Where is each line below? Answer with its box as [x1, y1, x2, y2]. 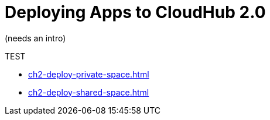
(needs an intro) [5, 33, 66, 43]
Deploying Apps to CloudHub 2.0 [5, 2, 266, 22]
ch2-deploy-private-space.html [28, 69, 149, 79]
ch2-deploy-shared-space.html [28, 87, 149, 97]
